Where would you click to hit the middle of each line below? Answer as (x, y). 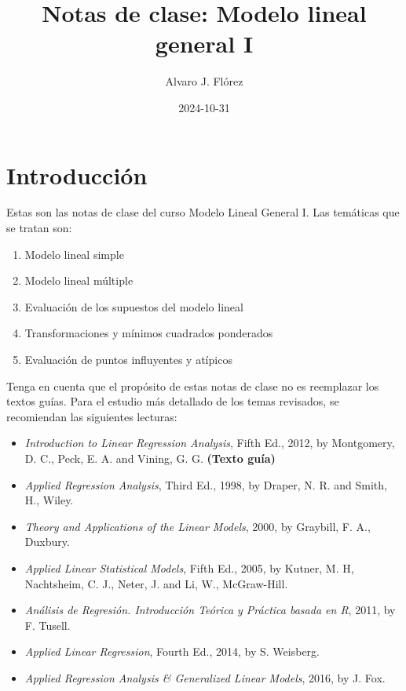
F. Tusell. (48, 625)
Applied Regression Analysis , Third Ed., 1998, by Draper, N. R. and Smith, (206, 484)
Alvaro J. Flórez (204, 81)
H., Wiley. (49, 500)
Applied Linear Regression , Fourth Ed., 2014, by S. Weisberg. (172, 651)
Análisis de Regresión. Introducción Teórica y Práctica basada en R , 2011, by (210, 610)
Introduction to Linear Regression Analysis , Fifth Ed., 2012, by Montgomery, (210, 443)
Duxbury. (47, 542)
